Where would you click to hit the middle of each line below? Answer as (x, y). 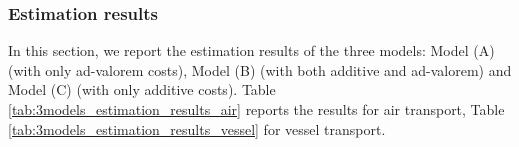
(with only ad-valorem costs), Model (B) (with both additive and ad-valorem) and (260, 69)
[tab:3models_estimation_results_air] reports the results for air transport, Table (256, 109)
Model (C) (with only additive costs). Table (142, 89)
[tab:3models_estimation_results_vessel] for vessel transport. (197, 128)
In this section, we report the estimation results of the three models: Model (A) (251, 50)
